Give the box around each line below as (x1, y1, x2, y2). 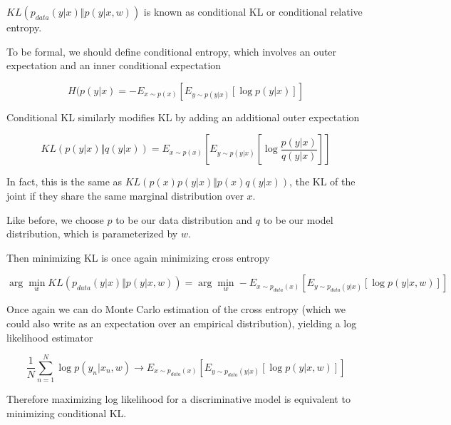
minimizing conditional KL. (6, 405, 127, 420)
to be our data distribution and (115, 212, 253, 227)
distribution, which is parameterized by (6, 226, 178, 241)
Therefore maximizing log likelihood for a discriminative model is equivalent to (6, 391, 351, 406)
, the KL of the (289, 174, 356, 189)
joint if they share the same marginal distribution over (6, 188, 244, 203)
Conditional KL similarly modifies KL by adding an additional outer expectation (6, 109, 360, 124)
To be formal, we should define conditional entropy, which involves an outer (6, 43, 337, 58)
